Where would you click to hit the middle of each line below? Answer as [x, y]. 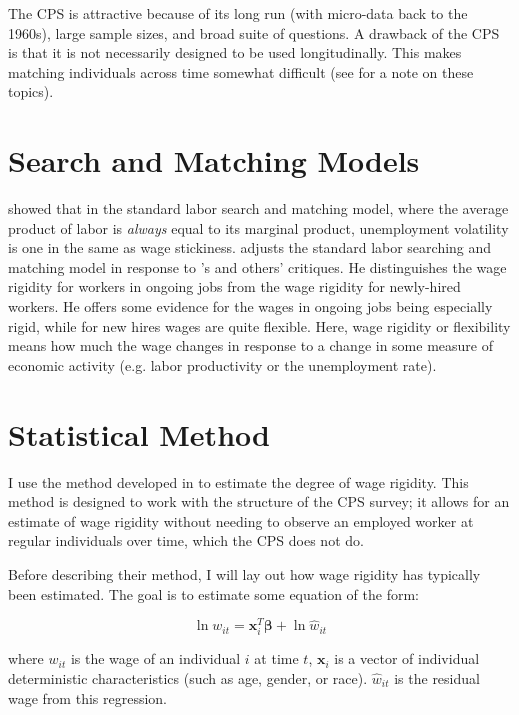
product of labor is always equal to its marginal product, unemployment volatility [258, 227]
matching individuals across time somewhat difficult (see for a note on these [241, 71]
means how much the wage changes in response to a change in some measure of [250, 345]
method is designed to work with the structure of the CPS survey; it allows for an [259, 501]
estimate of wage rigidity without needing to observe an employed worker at [241, 520]
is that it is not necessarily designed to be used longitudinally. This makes [235, 52]
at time [276, 658]
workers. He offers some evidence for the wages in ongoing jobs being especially [250, 306]
